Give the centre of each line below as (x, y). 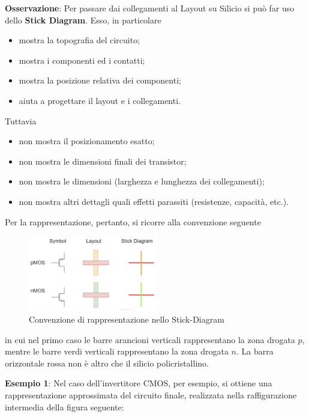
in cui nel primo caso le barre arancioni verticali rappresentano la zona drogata (150, 339)
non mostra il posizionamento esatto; (87, 141)
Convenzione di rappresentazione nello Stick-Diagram (127, 319)
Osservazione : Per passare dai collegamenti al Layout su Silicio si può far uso (150, 8)
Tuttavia (21, 120)
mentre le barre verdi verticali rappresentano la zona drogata (117, 351)
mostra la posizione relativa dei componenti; (100, 80)
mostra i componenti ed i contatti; (82, 60)
